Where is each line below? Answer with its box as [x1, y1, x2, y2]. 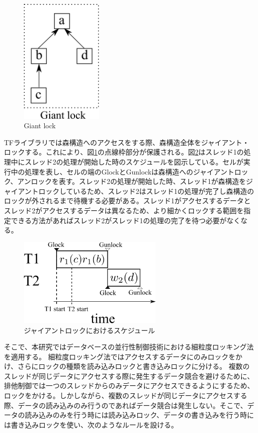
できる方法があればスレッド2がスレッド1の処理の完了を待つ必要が [10, 215, 227, 225]
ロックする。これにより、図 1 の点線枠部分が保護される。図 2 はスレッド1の [4, 147, 244, 157]
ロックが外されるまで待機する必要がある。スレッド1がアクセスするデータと [4, 195, 251, 206]
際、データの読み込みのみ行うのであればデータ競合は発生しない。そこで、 [4, 400, 248, 410]
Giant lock [24, 120, 56, 131]
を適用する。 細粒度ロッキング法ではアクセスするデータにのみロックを [4, 351, 236, 361]
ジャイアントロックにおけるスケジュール [24, 325, 155, 335]
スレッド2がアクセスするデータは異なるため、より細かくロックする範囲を [4, 205, 244, 216]
